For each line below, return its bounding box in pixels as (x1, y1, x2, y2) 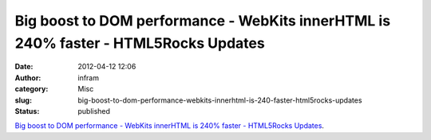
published (77, 106, 111, 115)
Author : (14, 72, 42, 83)
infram (77, 72, 100, 83)
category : (14, 84, 49, 94)
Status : (14, 106, 40, 115)
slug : (14, 95, 32, 105)
